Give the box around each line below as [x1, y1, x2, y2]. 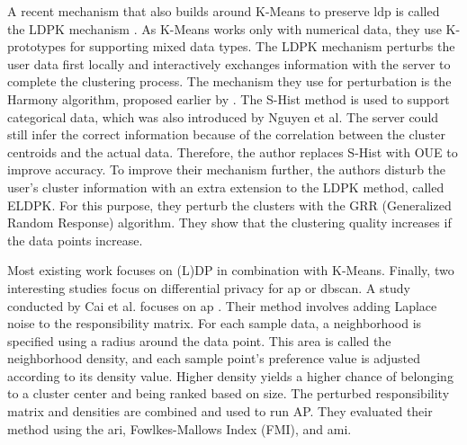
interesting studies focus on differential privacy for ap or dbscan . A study [7, 278, 410, 297]
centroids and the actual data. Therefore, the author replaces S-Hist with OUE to [7, 142, 458, 161]
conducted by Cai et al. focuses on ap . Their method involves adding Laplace [7, 296, 437, 315]
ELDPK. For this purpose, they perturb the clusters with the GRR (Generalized [7, 195, 452, 214]
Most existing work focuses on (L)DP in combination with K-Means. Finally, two [7, 261, 454, 280]
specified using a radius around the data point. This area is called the [7, 331, 391, 350]
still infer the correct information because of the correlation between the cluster [7, 125, 445, 144]
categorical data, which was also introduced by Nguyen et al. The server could [7, 107, 439, 126]
